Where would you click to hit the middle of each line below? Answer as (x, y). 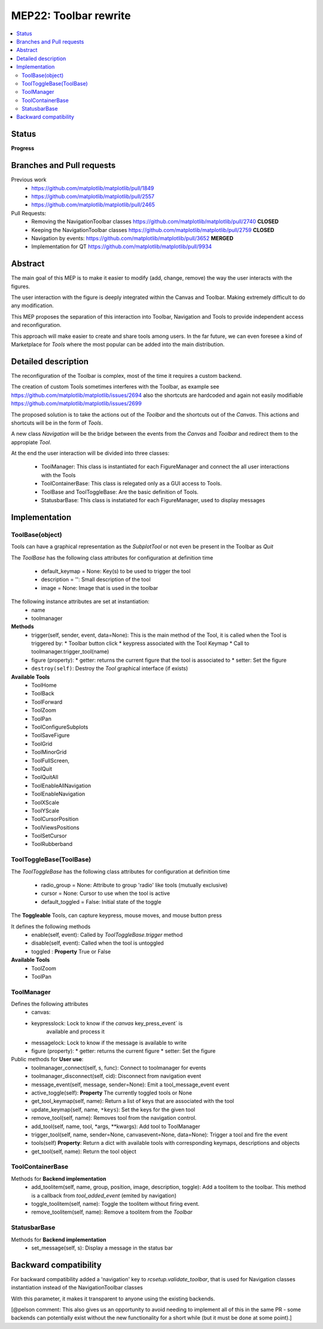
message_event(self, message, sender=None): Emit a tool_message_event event (130, 1084)
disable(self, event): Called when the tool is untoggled (97, 943)
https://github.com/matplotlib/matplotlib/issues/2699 (76, 404)
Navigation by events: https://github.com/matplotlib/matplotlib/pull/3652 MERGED (132, 238)
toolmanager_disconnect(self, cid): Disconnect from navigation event (116, 1076)
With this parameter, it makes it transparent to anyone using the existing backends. (113, 1299)
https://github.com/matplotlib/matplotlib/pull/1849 (93, 188)
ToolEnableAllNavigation (61, 786)
